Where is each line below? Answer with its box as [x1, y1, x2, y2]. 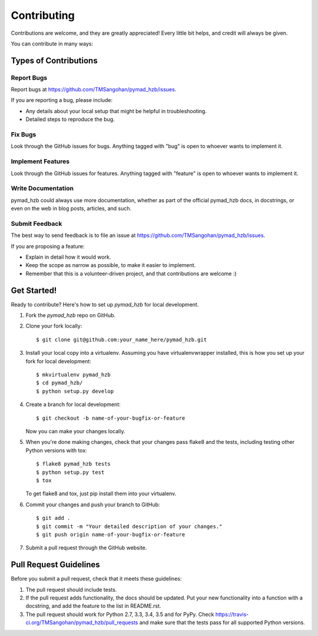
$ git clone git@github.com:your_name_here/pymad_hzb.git [36, 336, 207, 343]
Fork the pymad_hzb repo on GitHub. [25, 312, 116, 319]
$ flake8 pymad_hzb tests [36, 460, 111, 467]
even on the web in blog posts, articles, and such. [11, 205, 132, 212]
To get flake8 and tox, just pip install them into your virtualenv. [25, 490, 177, 497]
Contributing [11, 9, 75, 22]
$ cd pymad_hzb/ [36, 380, 83, 386]
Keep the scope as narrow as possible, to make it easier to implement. [25, 262, 196, 269]
